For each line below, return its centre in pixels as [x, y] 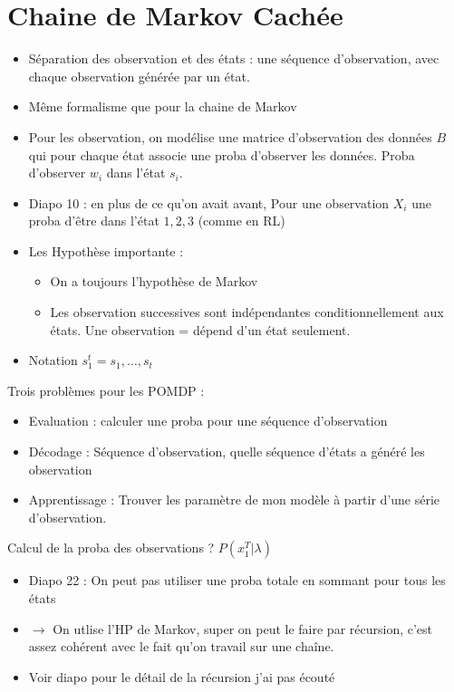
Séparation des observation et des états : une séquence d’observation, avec [234, 58]
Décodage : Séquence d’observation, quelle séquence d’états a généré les [227, 452]
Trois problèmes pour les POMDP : [106, 390]
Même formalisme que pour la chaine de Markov [163, 106]
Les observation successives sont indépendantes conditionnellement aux [247, 312]
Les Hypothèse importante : [106, 250]
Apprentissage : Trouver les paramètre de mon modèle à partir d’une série [234, 500]
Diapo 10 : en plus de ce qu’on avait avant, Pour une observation [209, 202]
